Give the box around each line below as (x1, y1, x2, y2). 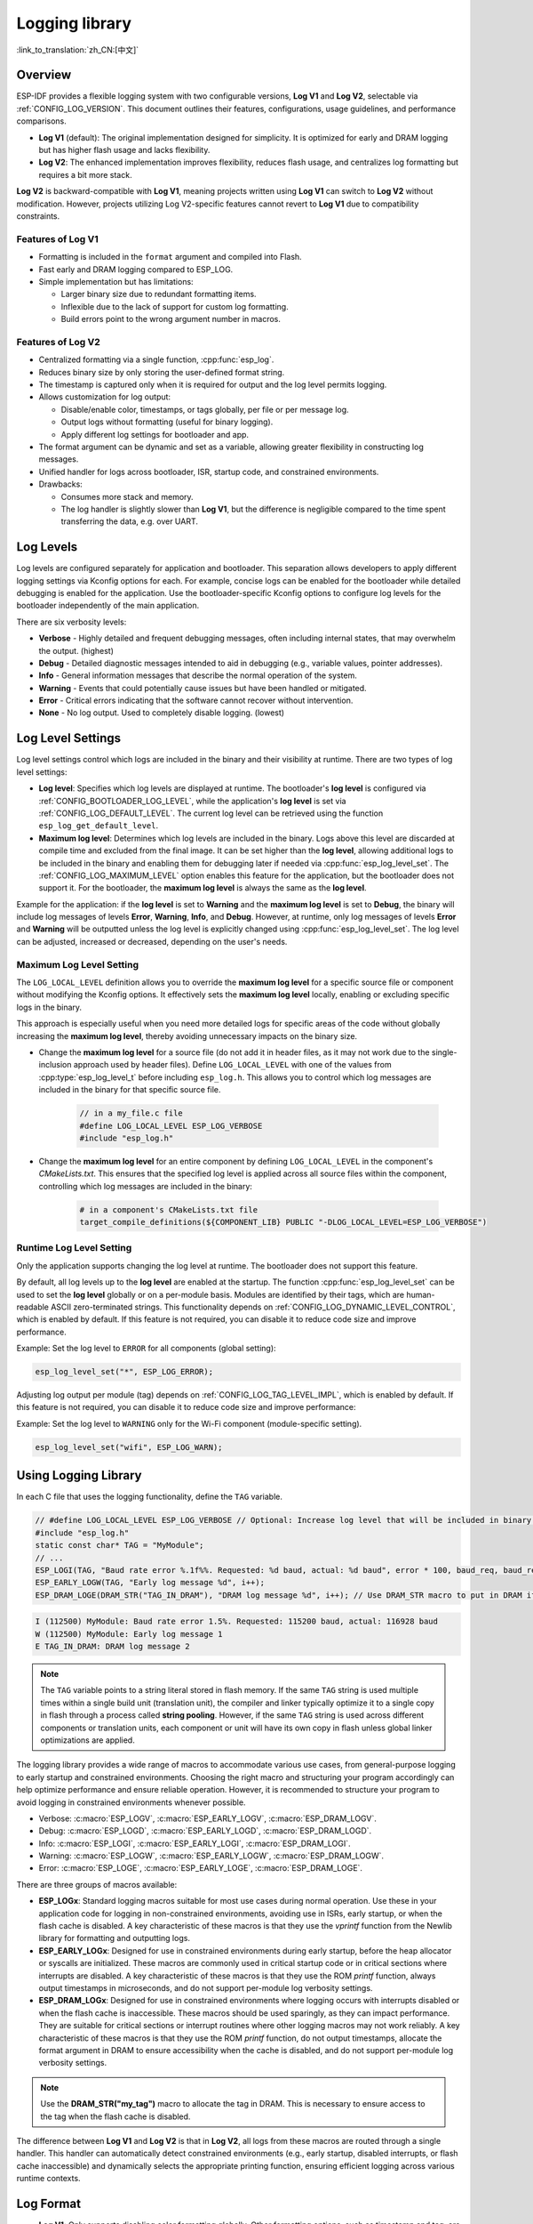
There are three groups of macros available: (16, 1879, 178, 1890)
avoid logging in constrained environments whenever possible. (16, 1797, 246, 1808)
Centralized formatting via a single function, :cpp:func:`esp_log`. (38, 354, 274, 365)
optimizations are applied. (40, 1735, 135, 1745)
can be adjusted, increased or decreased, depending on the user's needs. (16, 936, 288, 947)
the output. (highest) (38, 645, 115, 656)
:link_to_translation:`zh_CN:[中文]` (16, 44, 139, 55)
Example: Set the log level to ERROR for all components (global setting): (16, 1343, 276, 1354)
